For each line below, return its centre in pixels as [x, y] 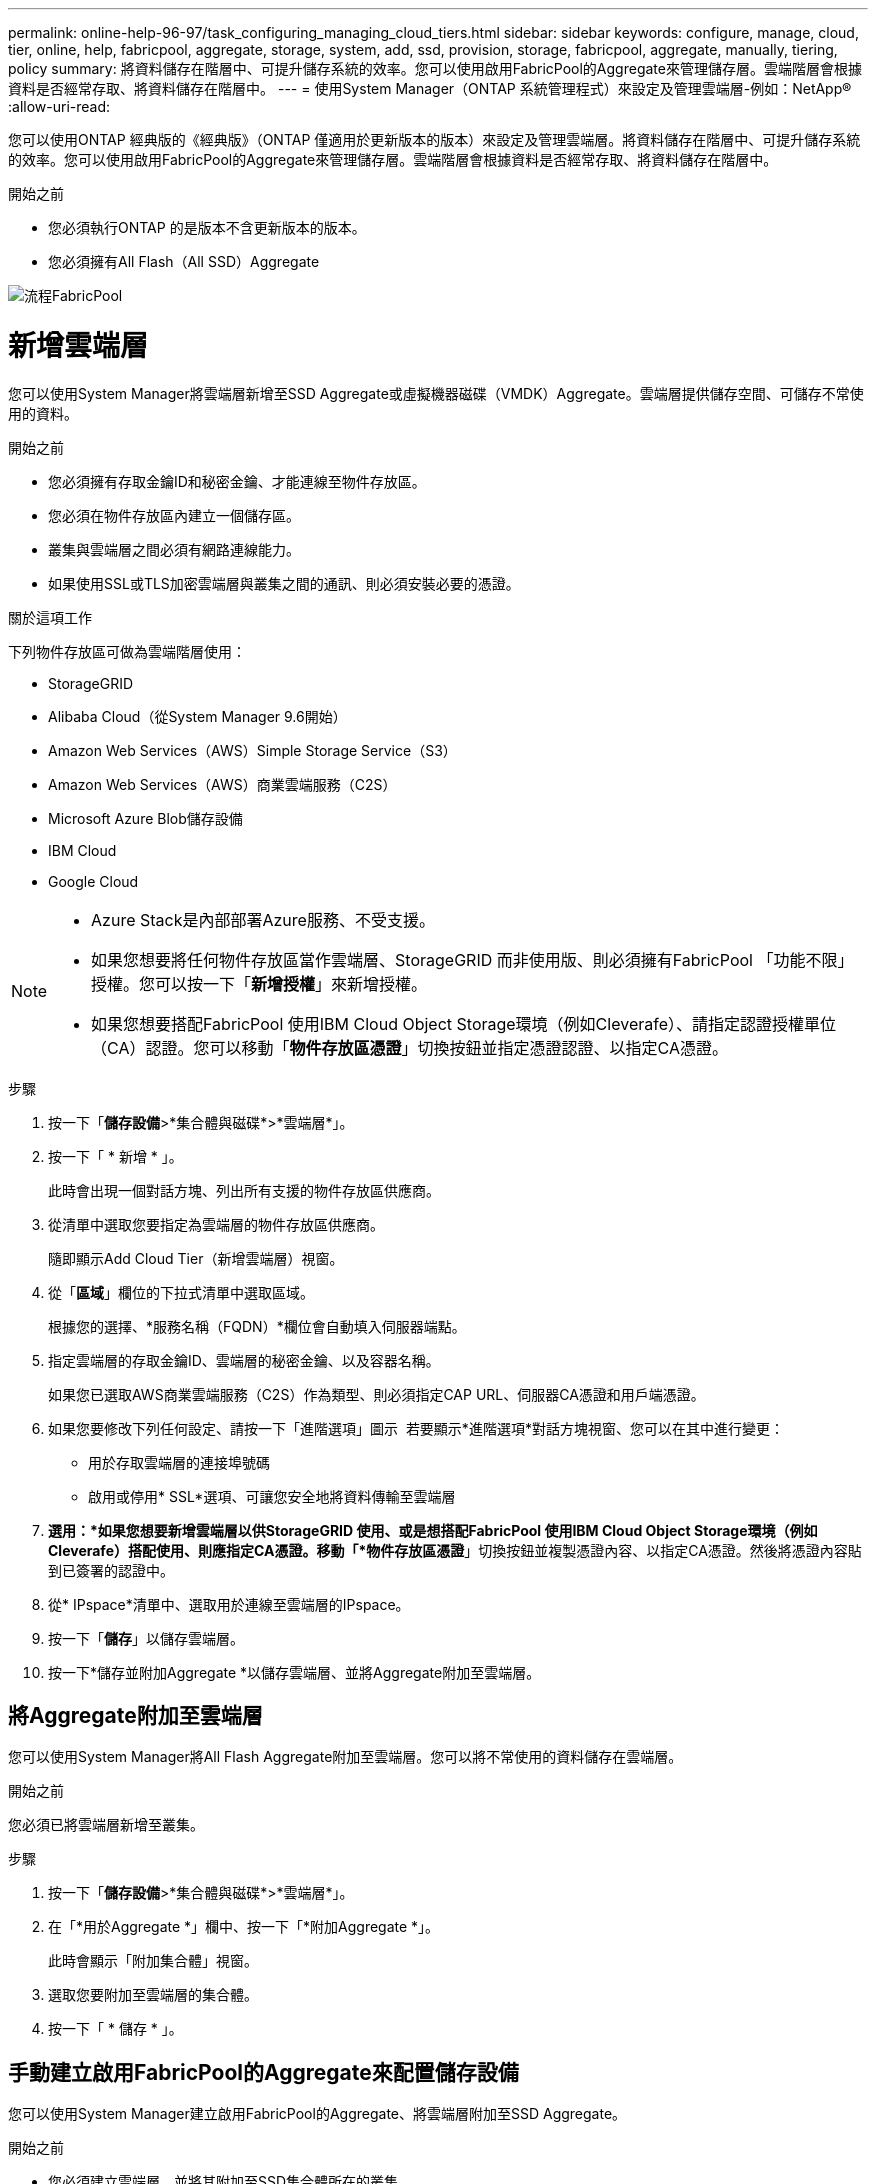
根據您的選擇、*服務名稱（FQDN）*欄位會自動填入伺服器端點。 [257, 1326]
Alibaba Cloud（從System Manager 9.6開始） [197, 716]
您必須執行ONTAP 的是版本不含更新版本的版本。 [207, 227]
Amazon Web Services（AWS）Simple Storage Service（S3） [252, 750]
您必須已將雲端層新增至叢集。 [106, 1825]
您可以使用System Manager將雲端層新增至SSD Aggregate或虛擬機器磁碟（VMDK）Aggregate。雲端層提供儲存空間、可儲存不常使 [436, 393]
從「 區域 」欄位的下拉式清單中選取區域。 [181, 1292]
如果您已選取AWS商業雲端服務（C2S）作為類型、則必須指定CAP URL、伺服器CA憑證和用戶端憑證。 [376, 1394]
